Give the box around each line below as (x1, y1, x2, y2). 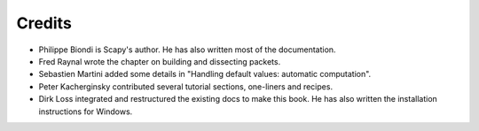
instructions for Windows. (38, 106, 133, 117)
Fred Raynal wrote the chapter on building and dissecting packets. (38, 56, 281, 66)
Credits (16, 13, 73, 33)
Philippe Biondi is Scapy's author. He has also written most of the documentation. (38, 44, 336, 55)
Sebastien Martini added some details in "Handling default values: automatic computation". (38, 69, 372, 80)
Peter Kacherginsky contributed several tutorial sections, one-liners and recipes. (38, 81, 333, 92)
